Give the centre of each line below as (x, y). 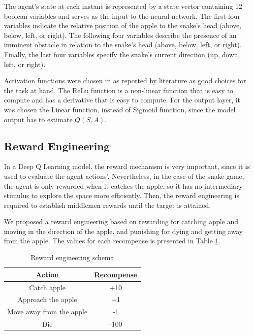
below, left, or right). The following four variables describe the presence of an (120, 35)
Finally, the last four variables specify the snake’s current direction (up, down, (122, 54)
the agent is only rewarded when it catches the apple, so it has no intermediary (123, 185)
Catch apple (47, 287)
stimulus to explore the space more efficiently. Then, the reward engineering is (122, 195)
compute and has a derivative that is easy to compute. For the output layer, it (122, 100)
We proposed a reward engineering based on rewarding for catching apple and (121, 221)
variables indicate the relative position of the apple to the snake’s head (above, (123, 25)
